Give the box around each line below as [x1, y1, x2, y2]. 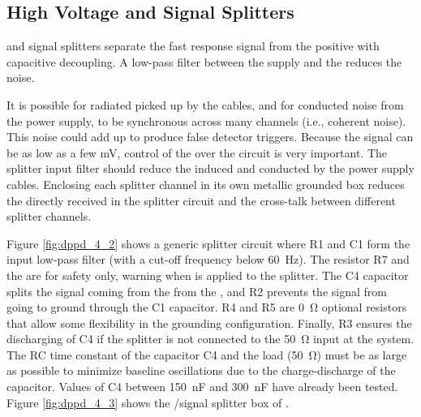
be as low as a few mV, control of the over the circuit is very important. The [6, 144, 387, 161]
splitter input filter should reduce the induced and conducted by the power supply [6, 160, 415, 177]
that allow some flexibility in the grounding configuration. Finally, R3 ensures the [6, 314, 412, 331]
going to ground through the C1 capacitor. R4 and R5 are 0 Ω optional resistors [6, 299, 407, 316]
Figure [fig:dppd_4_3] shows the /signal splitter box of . [6, 393, 289, 411]
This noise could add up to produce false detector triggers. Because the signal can [6, 128, 414, 145]
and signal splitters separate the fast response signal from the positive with [6, 37, 380, 54]
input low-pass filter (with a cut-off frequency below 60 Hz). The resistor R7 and [6, 251, 410, 268]
